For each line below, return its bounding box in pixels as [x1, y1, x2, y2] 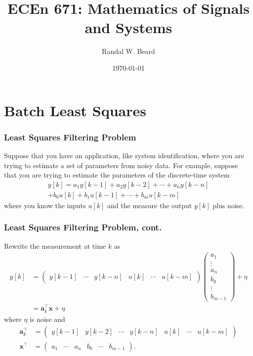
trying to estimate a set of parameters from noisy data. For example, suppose [4, 160, 238, 170]
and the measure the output [107, 200, 192, 210]
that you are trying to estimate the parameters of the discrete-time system [4, 170, 230, 180]
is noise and [30, 313, 65, 324]
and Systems [84, 17, 172, 38]
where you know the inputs [4, 200, 86, 210]
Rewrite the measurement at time [4, 240, 106, 251]
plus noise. [212, 200, 245, 210]
